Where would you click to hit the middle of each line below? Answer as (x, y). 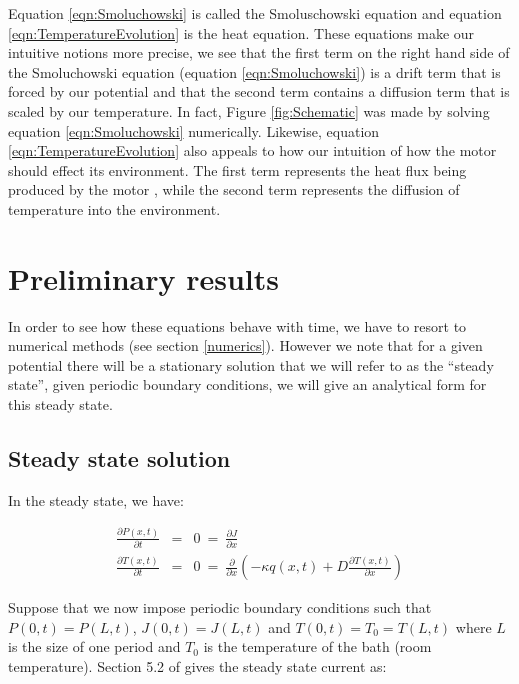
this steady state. (60, 404)
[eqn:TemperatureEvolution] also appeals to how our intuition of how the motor (252, 150)
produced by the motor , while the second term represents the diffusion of (234, 189)
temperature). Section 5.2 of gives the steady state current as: (197, 665)
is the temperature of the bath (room (317, 646)
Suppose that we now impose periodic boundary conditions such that (220, 607)
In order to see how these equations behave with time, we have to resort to (237, 325)
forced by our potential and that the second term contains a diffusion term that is (259, 91)
